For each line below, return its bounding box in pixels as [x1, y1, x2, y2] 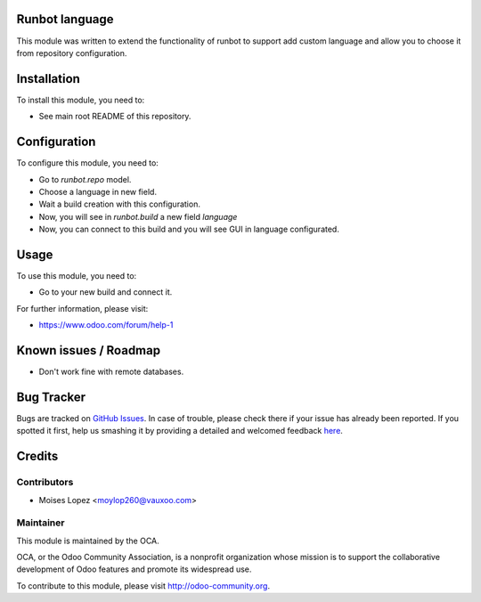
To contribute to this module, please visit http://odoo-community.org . [16, 580, 271, 591]
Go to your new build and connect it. [38, 287, 173, 297]
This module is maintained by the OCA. [16, 535, 159, 546]
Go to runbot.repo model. [38, 174, 132, 184]
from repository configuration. [16, 47, 127, 58]
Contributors [16, 476, 74, 489]
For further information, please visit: [16, 303, 149, 313]
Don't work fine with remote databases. [38, 366, 184, 378]
